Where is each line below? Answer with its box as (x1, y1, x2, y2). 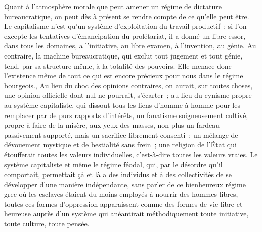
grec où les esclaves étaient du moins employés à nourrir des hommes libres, (4, 189, 238, 199)
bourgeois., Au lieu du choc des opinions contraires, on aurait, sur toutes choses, (4, 80, 253, 90)
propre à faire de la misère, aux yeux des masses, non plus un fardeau (4, 120, 220, 130)
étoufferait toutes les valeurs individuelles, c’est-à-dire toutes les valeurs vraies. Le (4, 149, 258, 159)
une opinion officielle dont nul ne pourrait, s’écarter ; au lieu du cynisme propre (4, 90, 252, 100)
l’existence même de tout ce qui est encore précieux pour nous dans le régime (4, 70, 243, 81)
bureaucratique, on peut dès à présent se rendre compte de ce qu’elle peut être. (4, 11, 249, 21)
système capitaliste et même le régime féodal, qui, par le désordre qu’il (4, 159, 223, 169)
